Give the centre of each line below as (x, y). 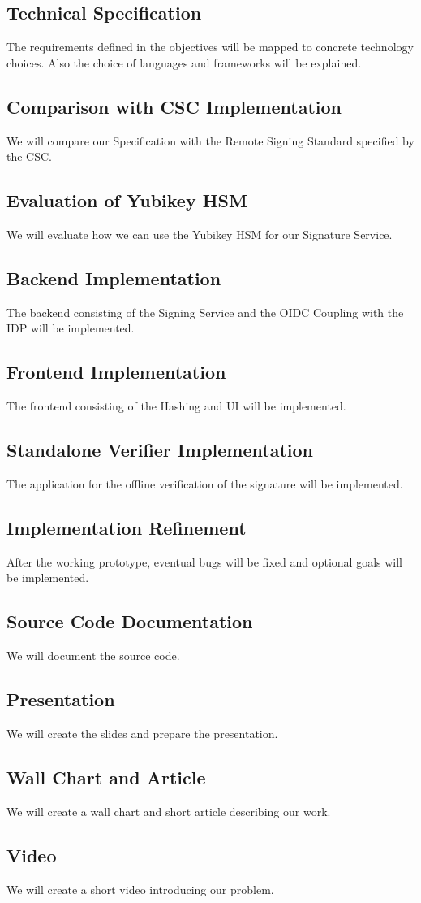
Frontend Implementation (116, 372)
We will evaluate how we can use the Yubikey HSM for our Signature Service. (200, 234)
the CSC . (30, 156)
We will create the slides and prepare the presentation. (142, 733)
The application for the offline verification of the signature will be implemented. (205, 483)
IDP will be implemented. (71, 328)
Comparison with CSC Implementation (174, 106)
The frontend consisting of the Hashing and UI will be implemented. (176, 406)
